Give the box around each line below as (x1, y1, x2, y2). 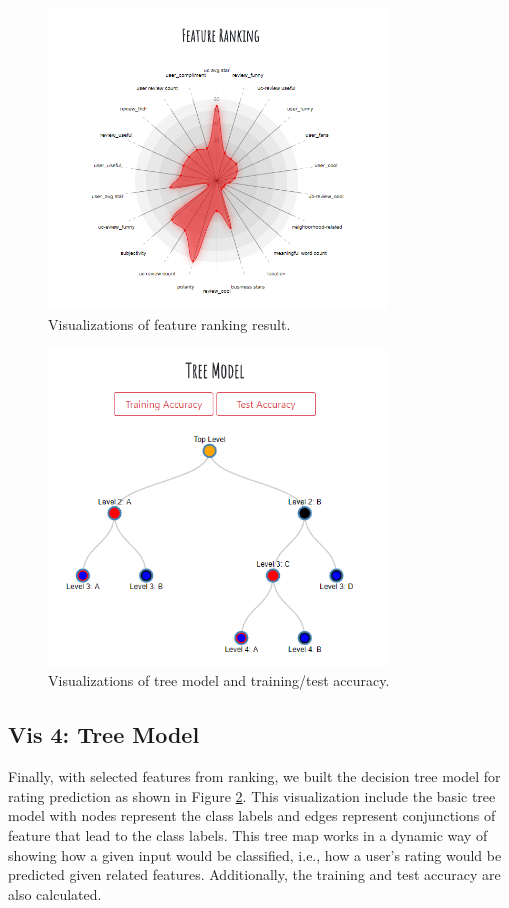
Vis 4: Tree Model (8, 719, 200, 750)
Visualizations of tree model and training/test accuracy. (48, 670, 390, 691)
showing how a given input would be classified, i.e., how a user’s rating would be (8, 844, 502, 865)
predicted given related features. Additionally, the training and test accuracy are (8, 864, 501, 885)
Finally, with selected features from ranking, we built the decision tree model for (8, 766, 501, 787)
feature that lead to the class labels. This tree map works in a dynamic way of (8, 825, 488, 846)
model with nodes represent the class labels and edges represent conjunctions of (8, 805, 496, 826)
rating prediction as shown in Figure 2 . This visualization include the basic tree (8, 785, 496, 806)
